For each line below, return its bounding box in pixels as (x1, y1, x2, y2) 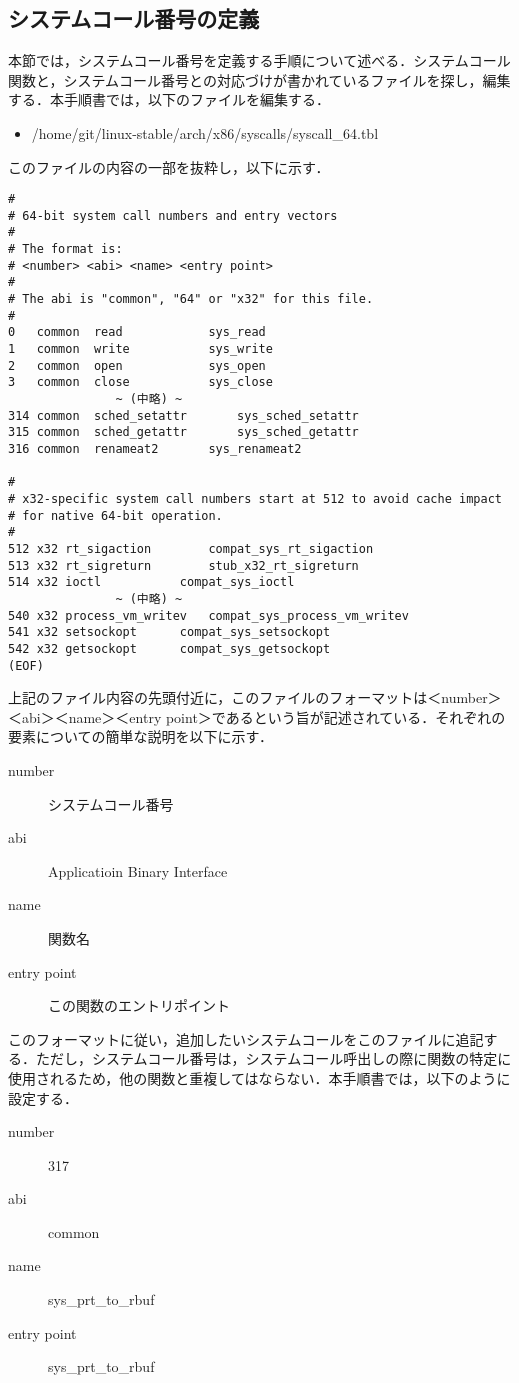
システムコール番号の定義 (8, 3, 260, 34)
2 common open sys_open (8, 358, 266, 373)
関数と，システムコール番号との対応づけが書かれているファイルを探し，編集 (8, 69, 511, 90)
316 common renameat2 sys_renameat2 (8, 442, 302, 457)
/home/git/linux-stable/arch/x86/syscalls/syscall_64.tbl (31, 122, 379, 143)
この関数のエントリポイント (48, 995, 230, 1016)
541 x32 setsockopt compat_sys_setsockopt (8, 625, 331, 640)
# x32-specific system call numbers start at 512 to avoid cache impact (8, 491, 502, 506)
